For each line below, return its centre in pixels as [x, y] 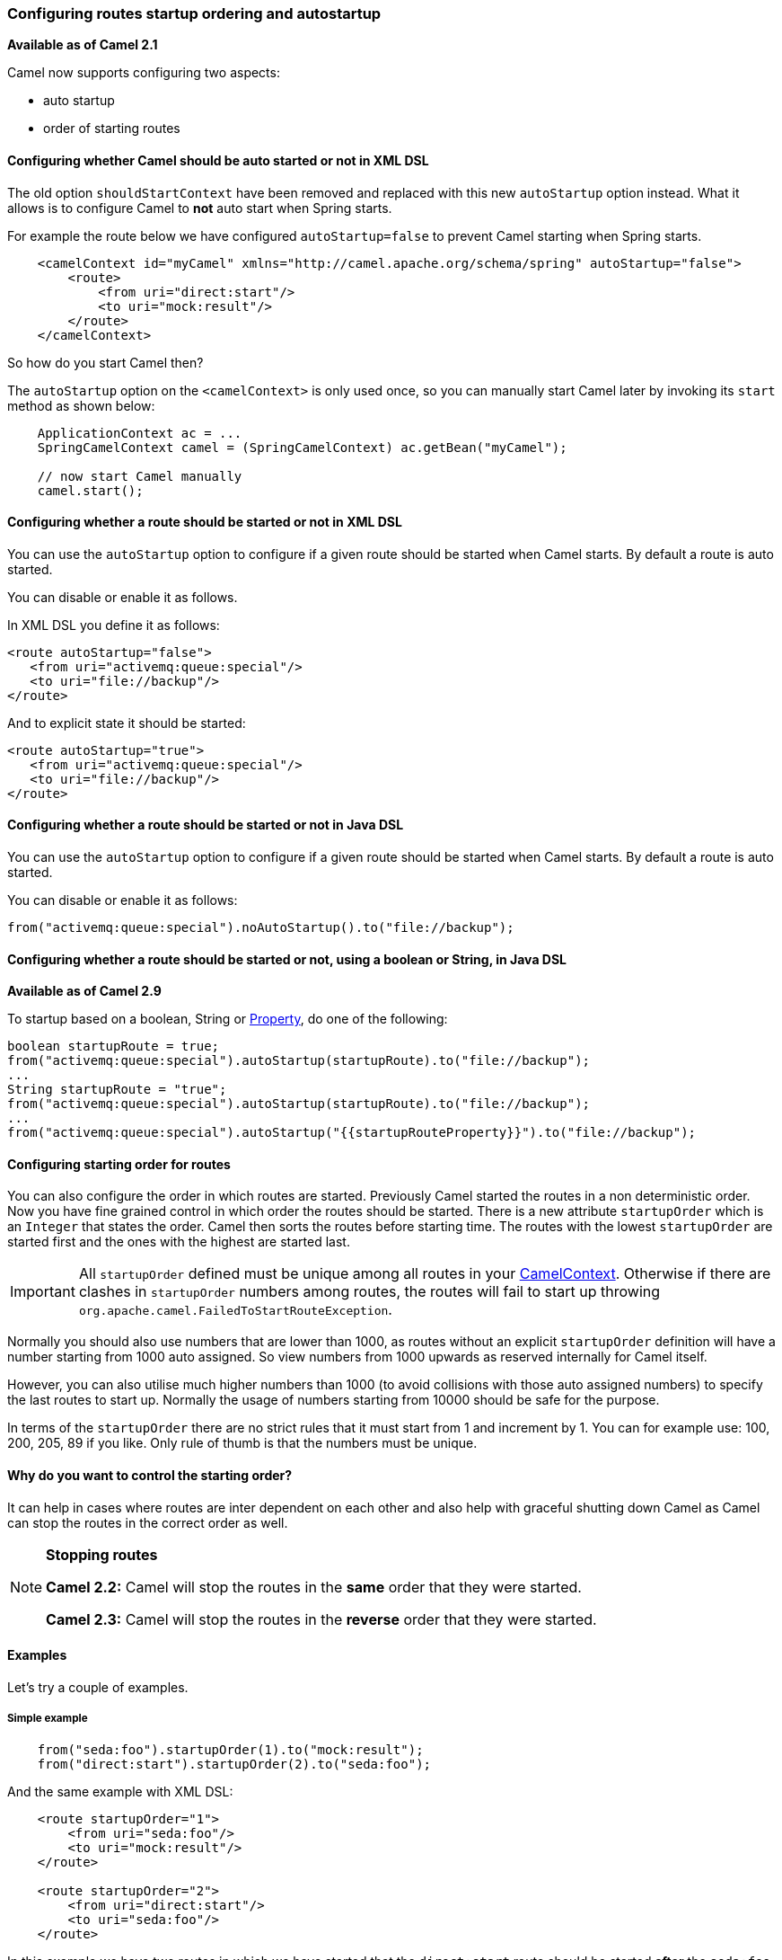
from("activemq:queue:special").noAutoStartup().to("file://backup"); [261, 928]
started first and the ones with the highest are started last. [179, 1242]
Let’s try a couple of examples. [98, 1687]
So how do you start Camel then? [105, 362]
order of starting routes [112, 129]
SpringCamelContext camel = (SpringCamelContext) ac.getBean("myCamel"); [302, 447]
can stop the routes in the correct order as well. [148, 1522]
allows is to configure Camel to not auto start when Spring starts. [200, 208]
